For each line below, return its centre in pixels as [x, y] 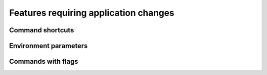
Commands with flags [44, 62]
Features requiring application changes [92, 13]
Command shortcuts [42, 30]
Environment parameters [48, 46]
